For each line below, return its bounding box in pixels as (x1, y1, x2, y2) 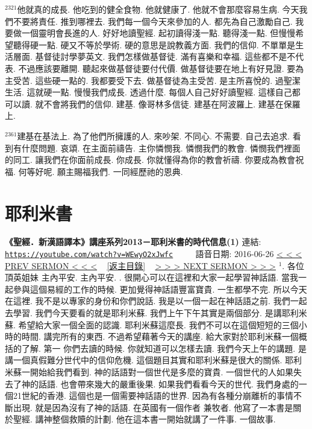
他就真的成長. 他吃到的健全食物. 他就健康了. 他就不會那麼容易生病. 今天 (17, 3, 299, 15)
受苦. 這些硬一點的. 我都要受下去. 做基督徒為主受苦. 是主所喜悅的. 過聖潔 (13, 74, 301, 86)
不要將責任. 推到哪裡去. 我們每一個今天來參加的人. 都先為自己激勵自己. (13, 14, 293, 27)
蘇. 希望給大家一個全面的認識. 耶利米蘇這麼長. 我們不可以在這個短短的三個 (5, 318, 299, 331)
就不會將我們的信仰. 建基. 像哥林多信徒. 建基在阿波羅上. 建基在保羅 (35, 97, 301, 110)
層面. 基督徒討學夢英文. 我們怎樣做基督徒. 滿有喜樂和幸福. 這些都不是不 (13, 50, 296, 63)
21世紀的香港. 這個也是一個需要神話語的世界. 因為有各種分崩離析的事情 (13, 389, 294, 402)
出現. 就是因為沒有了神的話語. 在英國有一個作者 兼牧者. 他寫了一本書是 (13, 401, 293, 413)
